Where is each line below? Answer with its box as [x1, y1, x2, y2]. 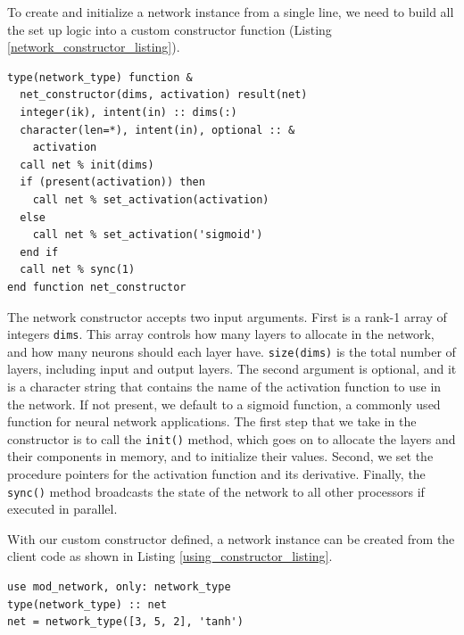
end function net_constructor [7, 280, 186, 293]
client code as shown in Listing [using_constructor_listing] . [7, 547, 333, 565]
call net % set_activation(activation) [32, 193, 269, 206]
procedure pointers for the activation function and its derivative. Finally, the [7, 465, 426, 483]
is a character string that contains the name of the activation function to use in [7, 377, 442, 395]
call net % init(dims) [20, 158, 154, 171]
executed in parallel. [7, 499, 118, 518]
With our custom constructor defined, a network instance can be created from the [7, 529, 455, 548]
